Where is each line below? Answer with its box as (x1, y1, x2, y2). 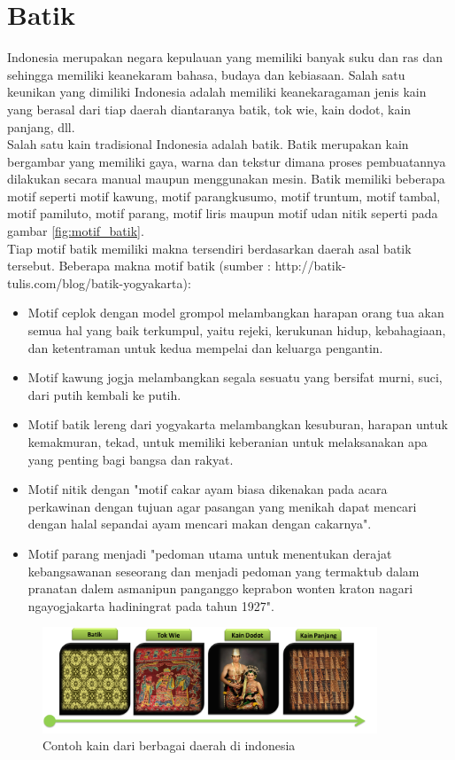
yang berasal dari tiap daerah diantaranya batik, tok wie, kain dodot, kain (7, 99, 412, 118)
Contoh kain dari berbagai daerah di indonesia (42, 736, 296, 755)
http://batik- (274, 256, 346, 275)
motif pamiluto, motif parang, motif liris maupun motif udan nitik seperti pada (7, 204, 438, 223)
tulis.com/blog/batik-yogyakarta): (7, 273, 191, 292)
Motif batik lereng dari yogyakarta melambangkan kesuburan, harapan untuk (27, 415, 448, 434)
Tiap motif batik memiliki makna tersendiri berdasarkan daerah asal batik (7, 239, 412, 257)
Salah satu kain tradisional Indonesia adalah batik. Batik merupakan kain (7, 135, 409, 153)
